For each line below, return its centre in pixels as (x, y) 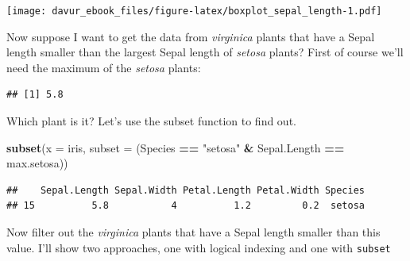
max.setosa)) (37, 163)
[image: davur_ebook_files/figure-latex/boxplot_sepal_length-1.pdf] (194, 11)
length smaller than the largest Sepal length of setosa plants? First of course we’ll (205, 52)
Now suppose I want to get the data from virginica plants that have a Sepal (191, 36)
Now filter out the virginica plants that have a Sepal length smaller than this (193, 232)
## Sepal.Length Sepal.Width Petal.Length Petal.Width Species (186, 190)
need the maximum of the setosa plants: (104, 67)
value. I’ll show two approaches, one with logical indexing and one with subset (199, 247)
